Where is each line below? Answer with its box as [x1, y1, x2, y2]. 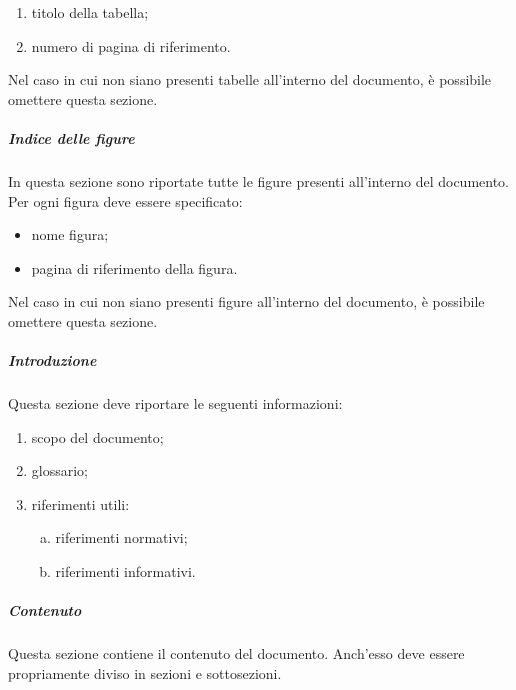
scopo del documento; [31, 426, 164, 447]
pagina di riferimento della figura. [31, 257, 238, 278]
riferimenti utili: [31, 493, 130, 514]
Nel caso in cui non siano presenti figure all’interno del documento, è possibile [8, 291, 485, 312]
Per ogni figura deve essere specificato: [8, 190, 243, 211]
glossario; [31, 460, 88, 481]
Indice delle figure [8, 127, 135, 148]
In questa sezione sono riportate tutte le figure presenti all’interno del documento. [8, 170, 510, 191]
